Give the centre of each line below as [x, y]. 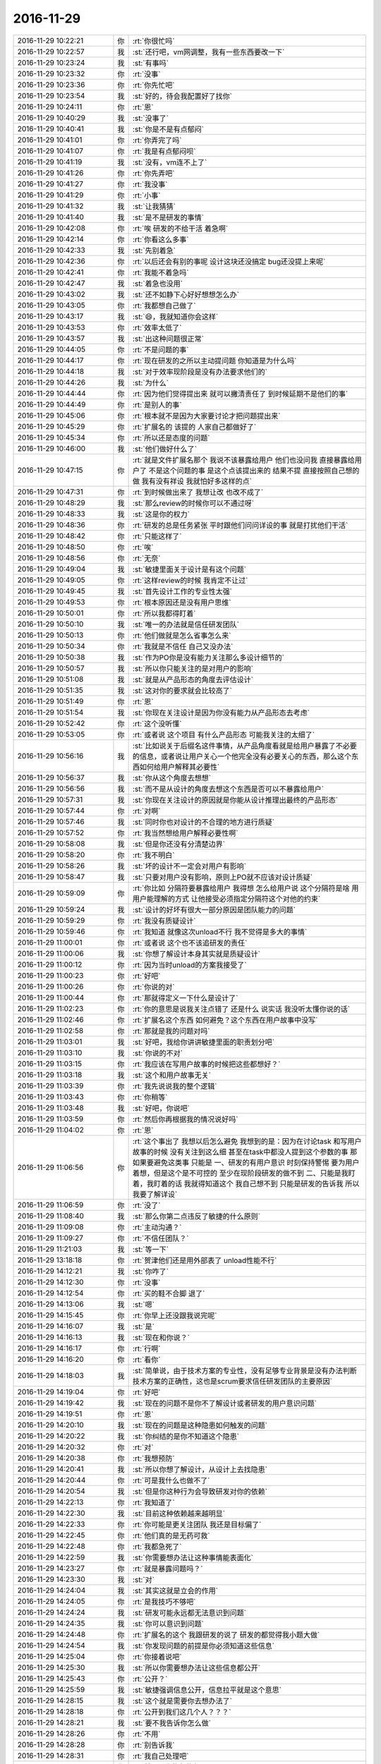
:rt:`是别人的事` [157, 404]
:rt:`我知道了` [153, 1502]
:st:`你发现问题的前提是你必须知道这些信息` [204, 1645]
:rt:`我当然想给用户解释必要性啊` [185, 833]
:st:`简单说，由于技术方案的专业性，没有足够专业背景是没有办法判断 [244, 1370]
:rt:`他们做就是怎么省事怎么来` [182, 635]
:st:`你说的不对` [158, 1053]
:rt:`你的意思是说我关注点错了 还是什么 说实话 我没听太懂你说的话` [241, 1009]
